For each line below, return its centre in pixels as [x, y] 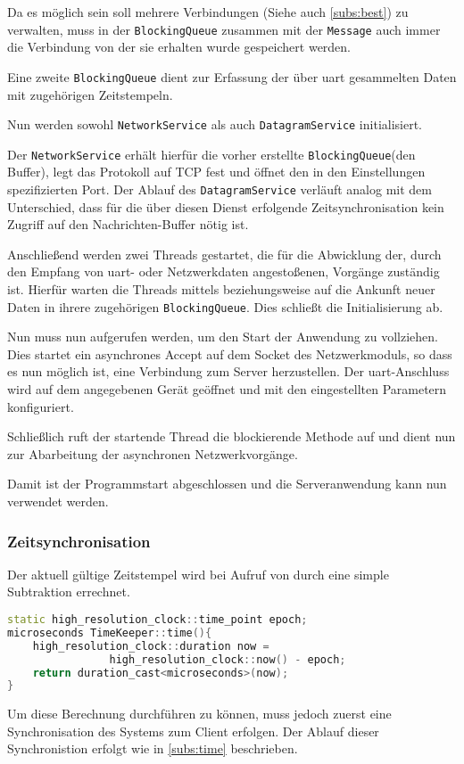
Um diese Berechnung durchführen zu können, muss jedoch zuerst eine [199, 714]
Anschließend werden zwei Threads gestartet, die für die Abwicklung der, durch [224, 254]
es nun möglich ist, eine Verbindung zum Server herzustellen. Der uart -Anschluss [228, 371]
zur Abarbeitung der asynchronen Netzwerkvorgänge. [153, 453]
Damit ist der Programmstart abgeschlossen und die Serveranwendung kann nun [227, 484]
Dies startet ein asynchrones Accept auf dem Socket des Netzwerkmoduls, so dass [230, 353]
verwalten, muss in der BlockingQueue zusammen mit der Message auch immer [224, 29]
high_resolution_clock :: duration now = [151, 646]
